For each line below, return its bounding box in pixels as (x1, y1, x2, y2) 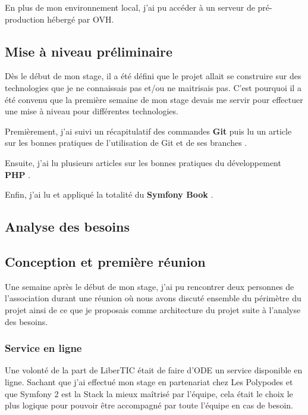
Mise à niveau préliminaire (5, 42, 173, 60)
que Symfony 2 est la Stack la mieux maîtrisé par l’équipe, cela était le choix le (5, 387, 293, 400)
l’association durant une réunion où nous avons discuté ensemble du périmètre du (5, 292, 301, 304)
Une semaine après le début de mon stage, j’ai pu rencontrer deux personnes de (5, 280, 294, 292)
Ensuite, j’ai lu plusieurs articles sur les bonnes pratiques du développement (5, 156, 281, 169)
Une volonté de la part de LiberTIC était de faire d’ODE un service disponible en (5, 364, 303, 376)
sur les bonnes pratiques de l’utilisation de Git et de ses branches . (5, 136, 247, 149)
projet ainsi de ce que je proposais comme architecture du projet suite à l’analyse (5, 303, 301, 316)
